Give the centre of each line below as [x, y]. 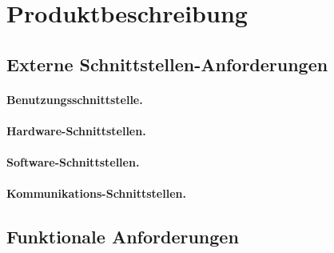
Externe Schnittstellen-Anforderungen [167, 64]
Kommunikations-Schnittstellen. [96, 193]
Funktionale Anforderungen [123, 237]
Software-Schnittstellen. [73, 162]
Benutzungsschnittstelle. [75, 99]
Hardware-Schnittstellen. [76, 130]
